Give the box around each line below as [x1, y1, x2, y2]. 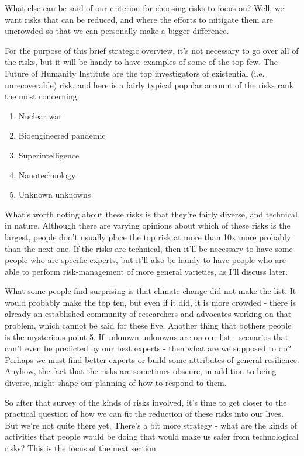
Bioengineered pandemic [18, 129, 106, 141]
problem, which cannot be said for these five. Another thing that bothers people [5, 319, 292, 331]
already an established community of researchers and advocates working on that [5, 308, 292, 320]
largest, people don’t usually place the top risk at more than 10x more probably [5, 230, 291, 243]
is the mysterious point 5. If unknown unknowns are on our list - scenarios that [5, 330, 289, 343]
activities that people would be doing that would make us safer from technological [5, 430, 299, 443]
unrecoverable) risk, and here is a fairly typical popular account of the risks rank [5, 78, 294, 91]
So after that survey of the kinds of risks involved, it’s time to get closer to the [5, 396, 287, 408]
